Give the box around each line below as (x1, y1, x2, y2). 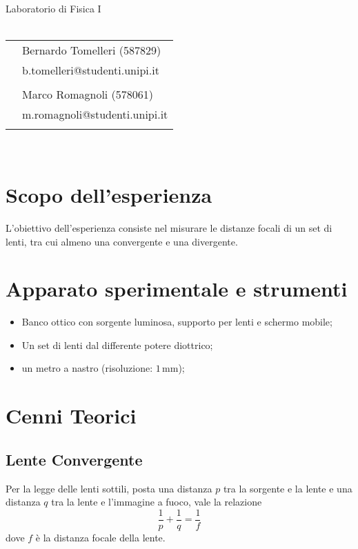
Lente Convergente (6, 448, 143, 470)
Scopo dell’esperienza (6, 180, 212, 208)
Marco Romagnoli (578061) (22, 86, 154, 103)
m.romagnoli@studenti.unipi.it (22, 106, 168, 123)
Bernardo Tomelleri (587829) (22, 42, 161, 59)
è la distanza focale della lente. (35, 530, 166, 544)
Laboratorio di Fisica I (6, 1, 101, 15)
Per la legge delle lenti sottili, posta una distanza (6, 481, 212, 495)
